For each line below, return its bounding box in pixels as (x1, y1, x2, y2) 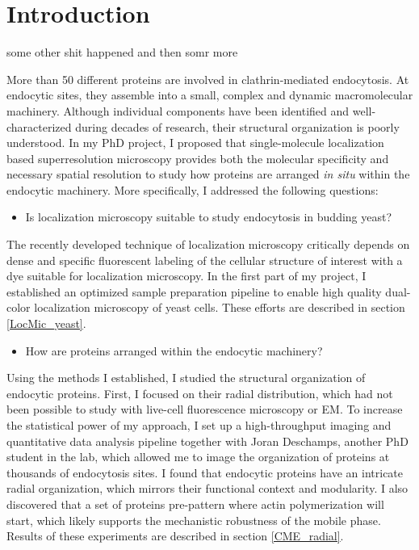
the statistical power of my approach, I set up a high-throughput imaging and (6, 417, 392, 433)
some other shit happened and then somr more (6, 44, 238, 61)
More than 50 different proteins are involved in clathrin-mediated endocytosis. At (6, 70, 409, 87)
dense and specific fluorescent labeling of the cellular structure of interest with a (6, 251, 403, 268)
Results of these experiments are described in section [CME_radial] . (6, 527, 344, 544)
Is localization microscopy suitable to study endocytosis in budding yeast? (25, 208, 392, 225)
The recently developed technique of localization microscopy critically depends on (6, 236, 410, 253)
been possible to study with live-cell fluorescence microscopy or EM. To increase (6, 401, 403, 418)
